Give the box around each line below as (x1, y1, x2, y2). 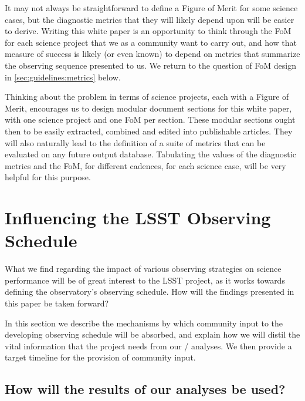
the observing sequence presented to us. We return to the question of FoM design (5, 59, 297, 71)
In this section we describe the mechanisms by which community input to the (5, 316, 283, 329)
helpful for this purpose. (5, 171, 91, 183)
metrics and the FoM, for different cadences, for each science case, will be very (5, 159, 286, 171)
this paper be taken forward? (5, 297, 109, 309)
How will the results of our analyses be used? (5, 380, 286, 398)
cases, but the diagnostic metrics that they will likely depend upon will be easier (5, 13, 294, 25)
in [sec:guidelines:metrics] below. (5, 70, 121, 83)
